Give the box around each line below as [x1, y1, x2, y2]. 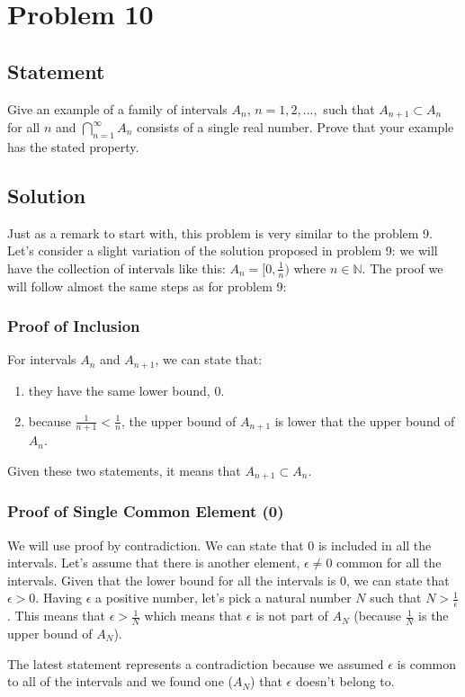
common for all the [336, 553, 442, 572]
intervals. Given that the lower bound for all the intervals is [7, 570, 336, 589]
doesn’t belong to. [295, 672, 395, 691]
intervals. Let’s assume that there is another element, [7, 553, 300, 572]
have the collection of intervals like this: [7, 258, 226, 277]
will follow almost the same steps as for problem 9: [7, 276, 287, 295]
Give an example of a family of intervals [7, 99, 228, 118]
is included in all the [317, 535, 432, 554]
